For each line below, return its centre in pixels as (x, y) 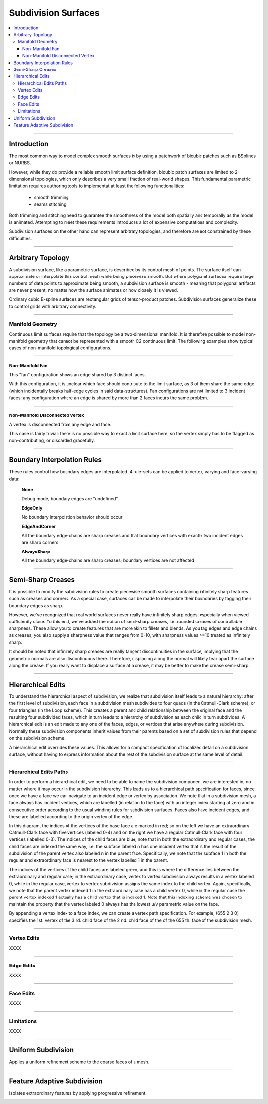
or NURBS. (20, 163)
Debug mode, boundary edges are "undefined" (70, 499)
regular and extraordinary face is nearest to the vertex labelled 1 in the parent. (89, 860)
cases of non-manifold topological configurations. (60, 348)
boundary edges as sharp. (36, 605)
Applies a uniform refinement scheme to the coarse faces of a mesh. (79, 1062)
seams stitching (50, 204)
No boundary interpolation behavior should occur (72, 517)
